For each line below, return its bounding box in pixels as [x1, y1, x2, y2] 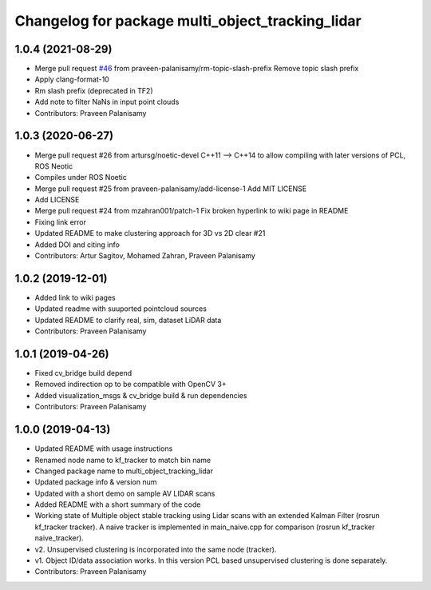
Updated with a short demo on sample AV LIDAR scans [34, 488, 215, 498]
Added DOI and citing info [34, 240, 120, 249]
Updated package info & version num [34, 477, 157, 487]
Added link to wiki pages [34, 293, 116, 302]
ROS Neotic [34, 161, 73, 171]
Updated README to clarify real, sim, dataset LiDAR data [34, 315, 222, 325]
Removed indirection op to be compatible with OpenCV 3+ [34, 380, 227, 389]
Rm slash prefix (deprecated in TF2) [34, 86, 153, 95]
